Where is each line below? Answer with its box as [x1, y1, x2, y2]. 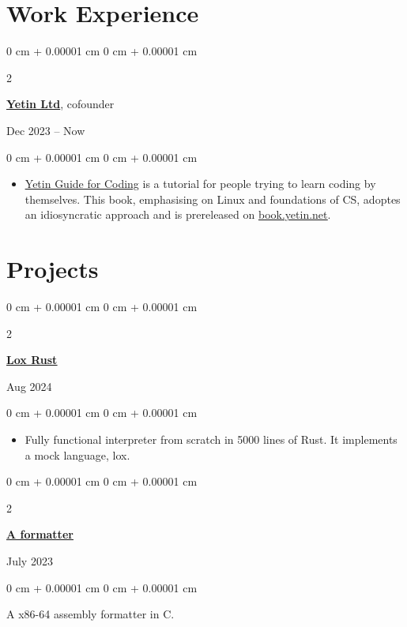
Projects [6, 253, 99, 285]
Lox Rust [6, 351, 58, 368]
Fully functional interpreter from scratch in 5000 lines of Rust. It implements [24, 430, 398, 447]
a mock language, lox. [24, 446, 130, 463]
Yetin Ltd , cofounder [6, 96, 115, 112]
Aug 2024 [6, 377, 52, 394]
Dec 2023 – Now [6, 122, 85, 138]
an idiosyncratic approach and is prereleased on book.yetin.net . [24, 206, 331, 223]
